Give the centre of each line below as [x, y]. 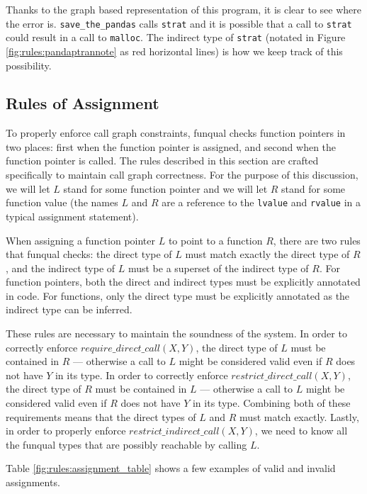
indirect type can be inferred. [69, 309]
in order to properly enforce [66, 431]
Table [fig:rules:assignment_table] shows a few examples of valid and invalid [171, 468]
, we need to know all [301, 431]
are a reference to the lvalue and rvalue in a [261, 202]
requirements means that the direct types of [101, 416]
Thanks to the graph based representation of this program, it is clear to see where [183, 9]
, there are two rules [317, 240]
